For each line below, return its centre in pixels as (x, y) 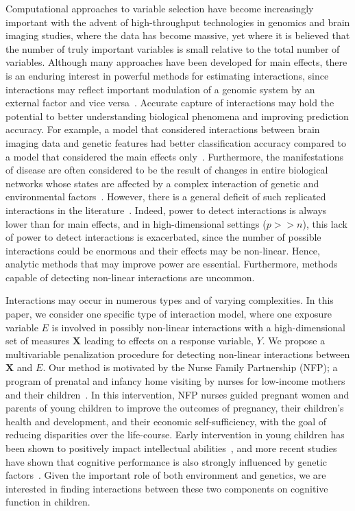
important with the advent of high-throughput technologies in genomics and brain (178, 22)
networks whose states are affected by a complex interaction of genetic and (162, 183)
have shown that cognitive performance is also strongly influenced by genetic (167, 461)
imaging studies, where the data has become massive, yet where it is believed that (178, 35)
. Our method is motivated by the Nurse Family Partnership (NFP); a (190, 367)
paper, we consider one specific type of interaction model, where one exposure (169, 314)
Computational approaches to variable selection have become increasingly (160, 8)
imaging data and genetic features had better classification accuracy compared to (176, 142)
